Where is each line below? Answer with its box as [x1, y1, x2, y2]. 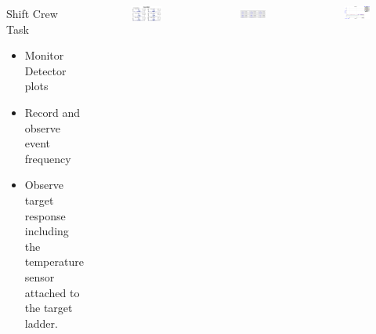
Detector [24, 62, 67, 78]
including [24, 223, 69, 239]
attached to [24, 284, 80, 300]
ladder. [24, 314, 58, 331]
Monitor [24, 47, 64, 64]
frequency [24, 150, 71, 166]
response [24, 207, 66, 223]
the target [24, 300, 73, 316]
